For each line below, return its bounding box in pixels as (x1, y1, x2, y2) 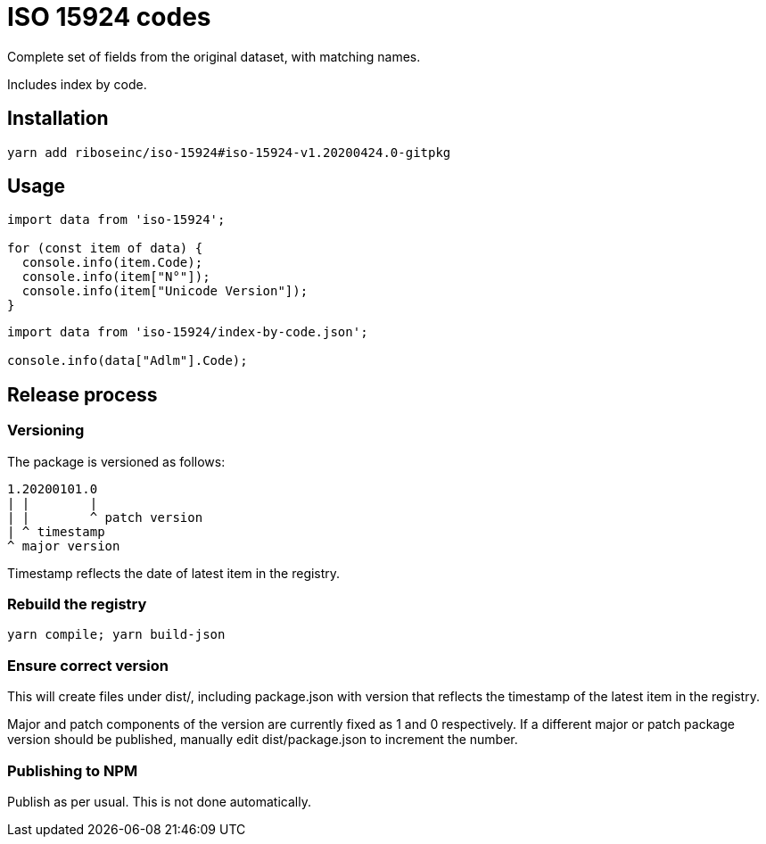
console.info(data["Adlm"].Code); (7, 353, 248, 368)
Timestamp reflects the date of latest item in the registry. (7, 565, 341, 581)
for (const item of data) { (7, 241, 203, 256)
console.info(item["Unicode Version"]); (21, 284, 309, 299)
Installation (7, 107, 109, 130)
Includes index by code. (7, 76, 147, 92)
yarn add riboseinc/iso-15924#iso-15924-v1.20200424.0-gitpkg (7, 145, 451, 160)
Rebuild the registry (7, 595, 147, 614)
